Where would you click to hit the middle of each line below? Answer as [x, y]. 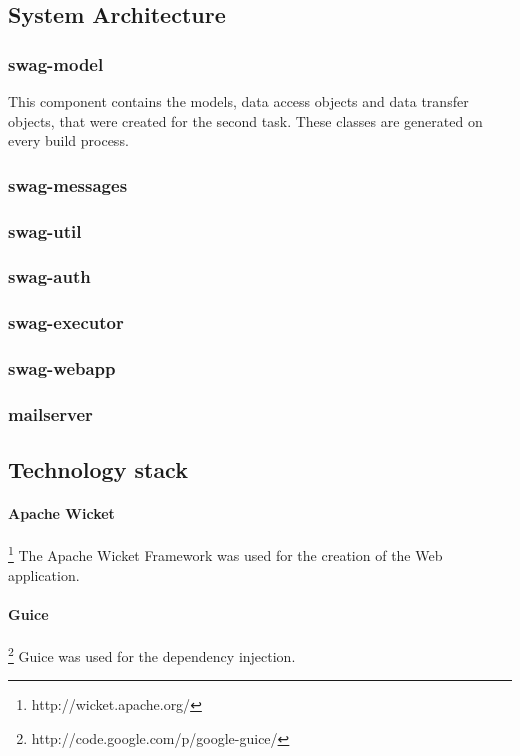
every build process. [68, 140]
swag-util [45, 230]
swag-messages [68, 184]
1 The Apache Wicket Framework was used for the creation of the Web [225, 554]
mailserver [50, 413]
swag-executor [66, 322]
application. [44, 574]
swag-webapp [62, 368]
